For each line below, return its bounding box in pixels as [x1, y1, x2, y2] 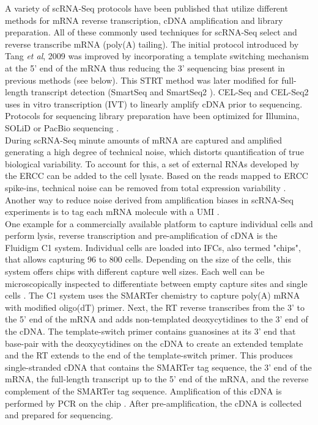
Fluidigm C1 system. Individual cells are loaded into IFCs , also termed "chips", [5, 241, 301, 253]
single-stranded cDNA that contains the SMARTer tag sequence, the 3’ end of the [5, 360, 312, 373]
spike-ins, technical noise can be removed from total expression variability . [5, 181, 286, 194]
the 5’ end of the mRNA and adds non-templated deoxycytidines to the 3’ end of [5, 313, 308, 325]
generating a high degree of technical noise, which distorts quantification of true [5, 145, 304, 158]
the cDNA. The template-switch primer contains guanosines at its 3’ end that [5, 325, 296, 338]
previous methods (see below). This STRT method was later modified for [5, 73, 279, 86]
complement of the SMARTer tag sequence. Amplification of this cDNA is [5, 385, 282, 397]
